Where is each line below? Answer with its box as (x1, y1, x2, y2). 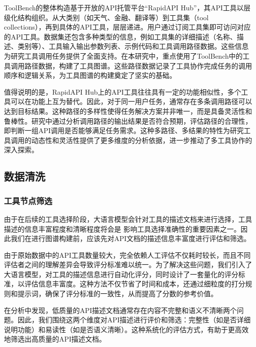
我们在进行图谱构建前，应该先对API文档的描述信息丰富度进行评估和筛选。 (10, 233, 251, 243)
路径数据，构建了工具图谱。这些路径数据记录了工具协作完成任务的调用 (24, 60, 252, 70)
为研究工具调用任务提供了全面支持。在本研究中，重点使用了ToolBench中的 (4, 50, 243, 61)
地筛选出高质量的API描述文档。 (4, 334, 106, 344)
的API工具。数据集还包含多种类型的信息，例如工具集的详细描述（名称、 (4, 31, 237, 41)
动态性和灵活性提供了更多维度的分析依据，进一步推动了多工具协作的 (31, 135, 252, 145)
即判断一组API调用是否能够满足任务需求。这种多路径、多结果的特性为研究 (4, 125, 244, 136)
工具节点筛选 (4, 194, 53, 207)
